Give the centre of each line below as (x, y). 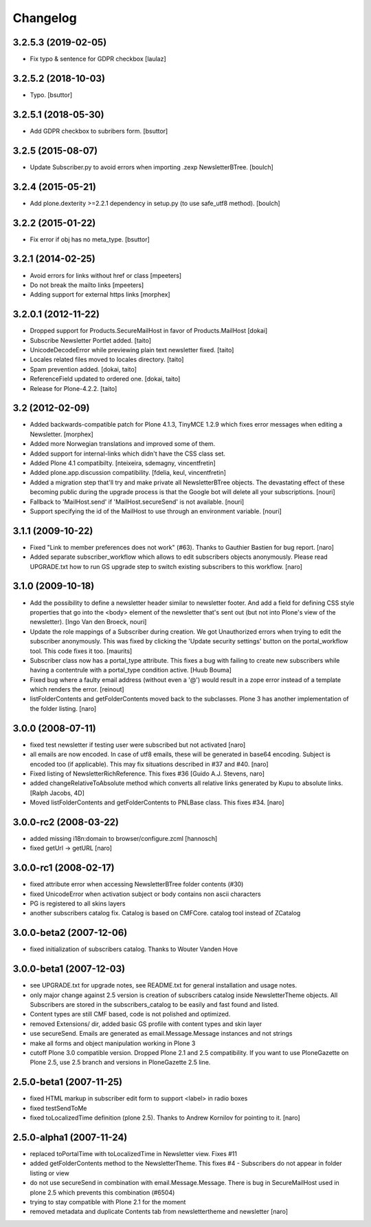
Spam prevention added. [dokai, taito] (83, 369)
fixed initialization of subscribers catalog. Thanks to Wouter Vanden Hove (134, 949)
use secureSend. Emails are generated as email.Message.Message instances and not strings (161, 1034)
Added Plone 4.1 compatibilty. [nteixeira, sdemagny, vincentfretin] (123, 463)
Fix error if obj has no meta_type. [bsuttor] (90, 239)
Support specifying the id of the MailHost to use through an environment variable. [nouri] (156, 511)
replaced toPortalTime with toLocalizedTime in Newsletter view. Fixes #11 (133, 1154)
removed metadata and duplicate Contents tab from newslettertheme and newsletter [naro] (159, 1212)
